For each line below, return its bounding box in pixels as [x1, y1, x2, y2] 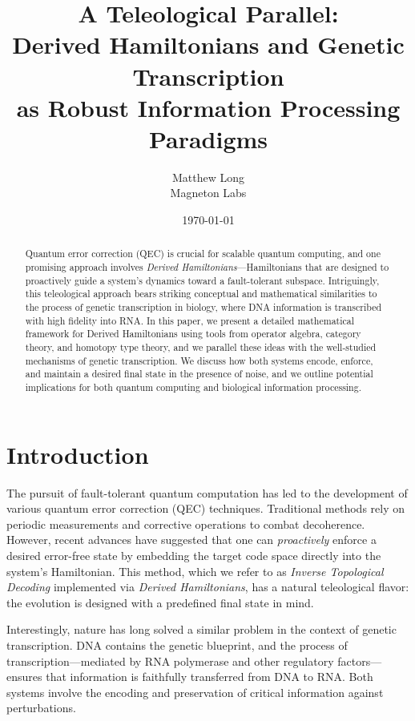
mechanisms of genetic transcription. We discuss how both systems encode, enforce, [25, 353, 373, 367]
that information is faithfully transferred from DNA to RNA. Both [46, 668, 373, 685]
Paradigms [148, 122, 268, 155]
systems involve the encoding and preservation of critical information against [6, 683, 384, 700]
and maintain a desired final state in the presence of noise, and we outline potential [25, 367, 373, 381]
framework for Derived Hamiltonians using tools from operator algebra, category [25, 327, 361, 340]
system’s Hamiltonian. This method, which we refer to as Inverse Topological [6, 562, 384, 579]
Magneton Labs [170, 184, 247, 201]
